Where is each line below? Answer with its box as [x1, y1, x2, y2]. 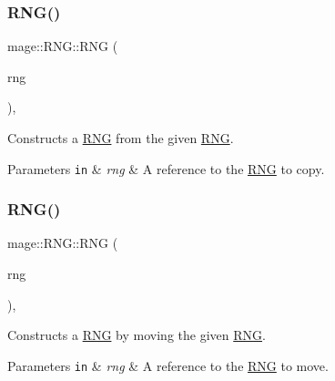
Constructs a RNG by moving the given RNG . [7, 325, 266, 345]
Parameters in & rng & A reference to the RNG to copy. [7, 159, 325, 178]
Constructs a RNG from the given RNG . [7, 129, 234, 147]
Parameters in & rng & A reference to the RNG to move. [7, 355, 329, 375]
